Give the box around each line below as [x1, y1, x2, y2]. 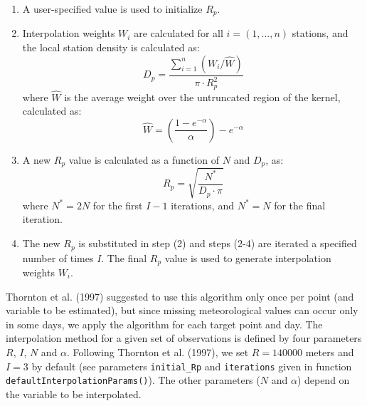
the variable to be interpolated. [6, 386, 142, 401]
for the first [92, 197, 143, 212]
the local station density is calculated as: [22, 40, 200, 55]
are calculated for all [134, 26, 223, 41]
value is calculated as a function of [68, 152, 220, 167]
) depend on [297, 373, 350, 387]
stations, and [292, 26, 349, 41]
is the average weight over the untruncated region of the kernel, [64, 89, 341, 104]
